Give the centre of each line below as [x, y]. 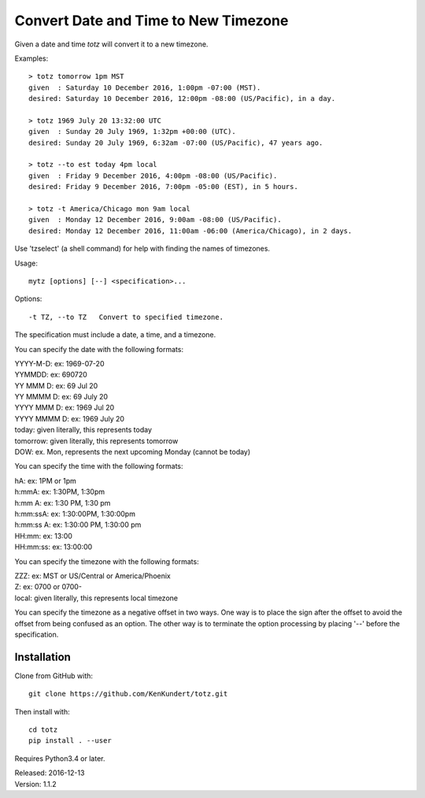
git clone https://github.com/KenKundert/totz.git [128, 694]
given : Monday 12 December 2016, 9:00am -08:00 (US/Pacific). [155, 220]
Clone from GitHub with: [54, 676]
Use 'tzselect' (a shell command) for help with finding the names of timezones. [142, 249]
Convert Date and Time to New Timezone [152, 20]
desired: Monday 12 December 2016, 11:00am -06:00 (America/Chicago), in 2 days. [190, 231]
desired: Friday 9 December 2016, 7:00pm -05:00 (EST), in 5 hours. [163, 187]
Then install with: [42, 711]
